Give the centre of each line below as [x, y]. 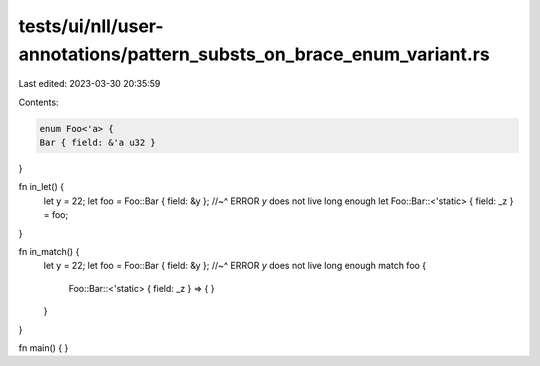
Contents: [38, 102]
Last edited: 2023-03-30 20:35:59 [89, 84]
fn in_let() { [41, 187]
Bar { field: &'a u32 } [98, 143]
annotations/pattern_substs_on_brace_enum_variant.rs [254, 54]
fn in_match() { [49, 252]
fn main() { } [43, 348]
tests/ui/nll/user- [91, 26]
